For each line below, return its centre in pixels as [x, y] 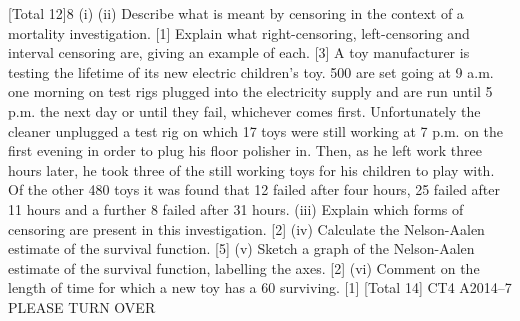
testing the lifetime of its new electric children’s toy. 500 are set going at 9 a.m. [251, 71]
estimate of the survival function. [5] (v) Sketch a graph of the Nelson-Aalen [241, 248]
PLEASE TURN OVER [82, 306]
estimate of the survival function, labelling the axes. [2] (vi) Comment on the [244, 267]
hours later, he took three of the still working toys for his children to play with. [251, 169]
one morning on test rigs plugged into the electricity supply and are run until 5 [250, 91]
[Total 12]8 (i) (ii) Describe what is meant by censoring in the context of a [236, 13]
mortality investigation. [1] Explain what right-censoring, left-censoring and [239, 32]
